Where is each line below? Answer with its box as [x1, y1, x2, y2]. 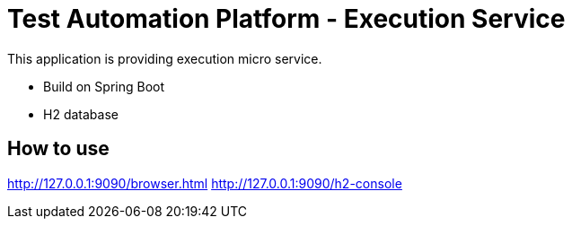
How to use [7, 137, 110, 161]
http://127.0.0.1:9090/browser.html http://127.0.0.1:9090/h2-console [7, 175, 402, 191]
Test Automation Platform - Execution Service [7, 4, 566, 34]
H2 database [43, 106, 119, 122]
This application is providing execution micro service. [7, 50, 322, 66]
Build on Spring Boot [43, 78, 165, 94]
